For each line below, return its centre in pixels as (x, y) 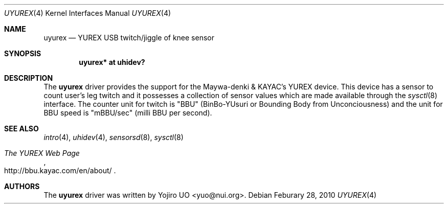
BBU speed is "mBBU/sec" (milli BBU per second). (128, 113)
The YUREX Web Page (42, 153)
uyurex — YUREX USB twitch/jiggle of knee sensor (129, 38)
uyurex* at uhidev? (112, 62)
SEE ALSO (21, 129)
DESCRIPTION (29, 78)
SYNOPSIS (23, 53)
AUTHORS (22, 186)
